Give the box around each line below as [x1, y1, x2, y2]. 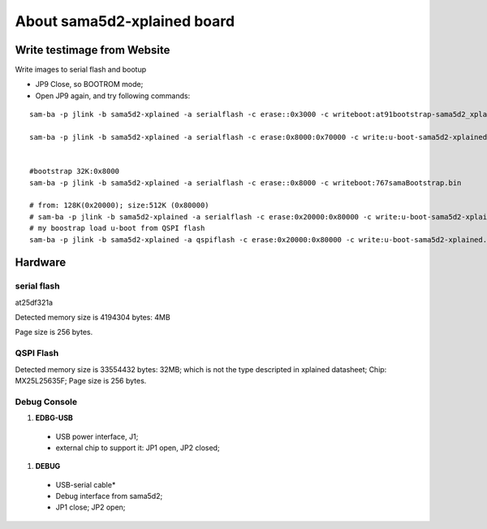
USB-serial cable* [55, 479, 116, 489]
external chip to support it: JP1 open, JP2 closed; [55, 443, 220, 453]
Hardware [15, 256, 67, 270]
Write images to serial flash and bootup [15, 65, 147, 75]
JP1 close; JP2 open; [55, 502, 126, 512]
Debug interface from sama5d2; [55, 492, 163, 501]
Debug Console [15, 396, 77, 407]
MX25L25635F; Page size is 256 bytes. [15, 376, 147, 385]
